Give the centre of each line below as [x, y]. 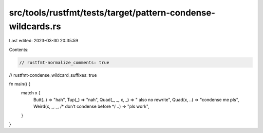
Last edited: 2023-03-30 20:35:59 [44, 41]
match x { [31, 93]
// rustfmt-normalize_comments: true [64, 62]
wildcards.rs [35, 26]
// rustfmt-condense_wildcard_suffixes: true [53, 75]
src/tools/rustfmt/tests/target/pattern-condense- [112, 13]
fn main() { [20, 84]
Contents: [19, 50]
